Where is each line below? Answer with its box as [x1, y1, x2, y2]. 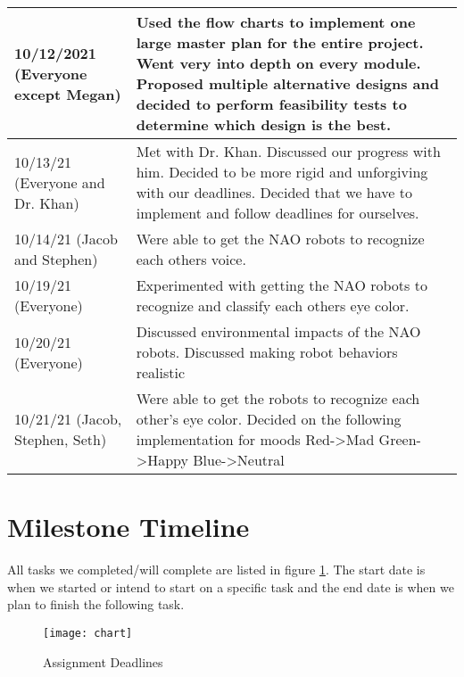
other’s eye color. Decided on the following [136, 409, 402, 429]
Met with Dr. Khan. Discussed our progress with [136, 141, 441, 161]
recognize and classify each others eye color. [136, 295, 410, 316]
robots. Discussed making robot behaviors [136, 342, 398, 362]
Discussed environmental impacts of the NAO [136, 321, 421, 342]
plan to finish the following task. [7, 595, 185, 614]
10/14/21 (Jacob [14, 228, 118, 249]
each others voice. [136, 249, 246, 269]
